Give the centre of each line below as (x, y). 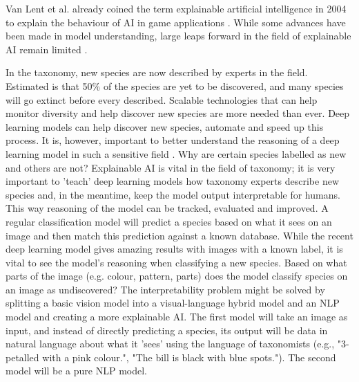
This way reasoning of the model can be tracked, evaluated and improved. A (167, 208)
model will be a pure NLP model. (76, 371)
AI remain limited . (47, 49)
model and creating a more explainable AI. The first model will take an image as (177, 317)
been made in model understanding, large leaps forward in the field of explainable (178, 36)
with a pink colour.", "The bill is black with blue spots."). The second (189, 357)
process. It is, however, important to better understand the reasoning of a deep (173, 140)
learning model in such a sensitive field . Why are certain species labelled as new (176, 153)
